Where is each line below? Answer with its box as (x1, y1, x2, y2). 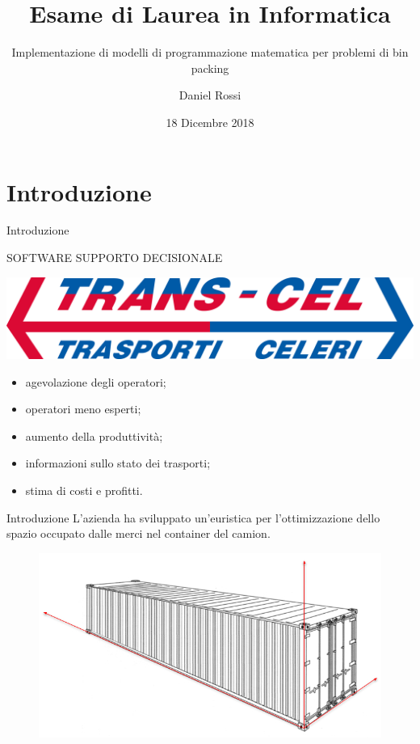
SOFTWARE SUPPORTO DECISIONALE (6, 249, 223, 266)
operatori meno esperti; (25, 400, 141, 417)
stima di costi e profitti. (25, 481, 143, 498)
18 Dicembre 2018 (166, 113, 254, 130)
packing (191, 59, 229, 76)
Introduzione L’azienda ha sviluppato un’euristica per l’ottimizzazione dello (6, 509, 380, 526)
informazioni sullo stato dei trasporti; (25, 454, 211, 471)
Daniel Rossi (178, 87, 241, 104)
